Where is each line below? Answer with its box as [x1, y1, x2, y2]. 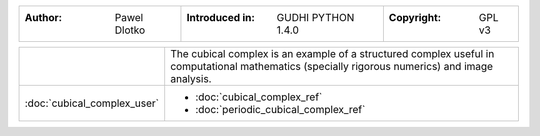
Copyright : [388, 11, 442, 24]
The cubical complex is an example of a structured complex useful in [170, 47, 495, 60]
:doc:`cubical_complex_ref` [195, 90, 323, 104]
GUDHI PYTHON [276, 11, 355, 24]
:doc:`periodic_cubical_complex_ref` [195, 103, 366, 116]
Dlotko [114, 23, 145, 37]
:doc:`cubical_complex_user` [24, 96, 160, 110]
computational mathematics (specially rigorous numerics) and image [170, 60, 494, 73]
